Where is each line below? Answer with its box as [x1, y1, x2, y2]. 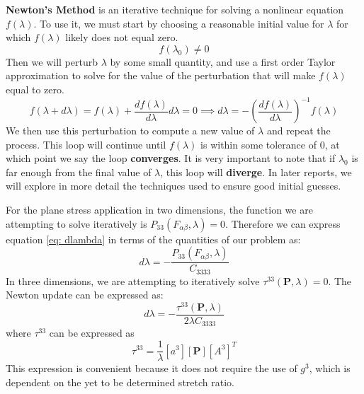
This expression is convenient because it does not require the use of [6, 361, 297, 376]
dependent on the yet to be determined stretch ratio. [6, 374, 234, 389]
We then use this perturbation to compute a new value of [6, 123, 255, 138]
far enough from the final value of [6, 164, 152, 179]
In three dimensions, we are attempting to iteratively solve [6, 273, 260, 288]
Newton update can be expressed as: [6, 287, 164, 302]
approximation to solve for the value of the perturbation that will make [6, 68, 316, 83]
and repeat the [266, 123, 331, 138]
